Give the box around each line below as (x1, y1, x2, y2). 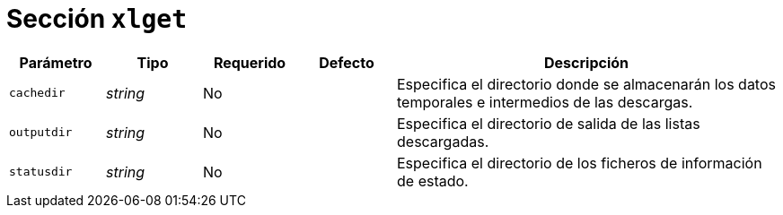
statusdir (9, 165, 73, 179)
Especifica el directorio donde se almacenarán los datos (397, 74, 776, 93)
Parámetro (19, 53, 92, 72)
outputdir (9, 125, 73, 140)
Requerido (213, 53, 286, 72)
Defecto (319, 53, 374, 72)
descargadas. (397, 132, 489, 150)
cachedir (9, 86, 66, 100)
